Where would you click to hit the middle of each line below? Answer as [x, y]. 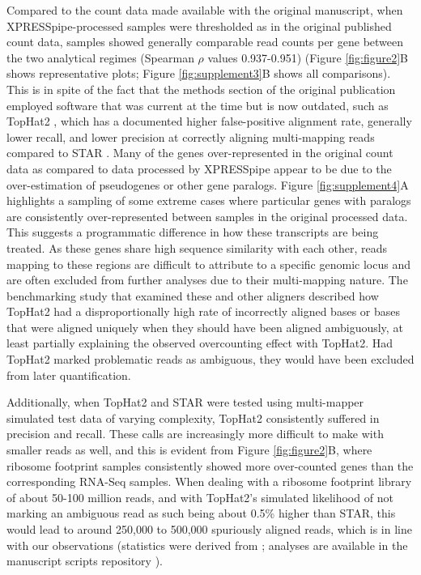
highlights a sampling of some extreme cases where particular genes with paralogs [209, 200]
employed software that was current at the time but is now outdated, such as [198, 105]
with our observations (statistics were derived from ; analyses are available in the [207, 545]
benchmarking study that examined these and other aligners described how [193, 295]
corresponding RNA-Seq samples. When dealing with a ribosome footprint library [209, 481]
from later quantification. [69, 375]
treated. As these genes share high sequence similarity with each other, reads [197, 247]
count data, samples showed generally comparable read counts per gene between [205, 42]
